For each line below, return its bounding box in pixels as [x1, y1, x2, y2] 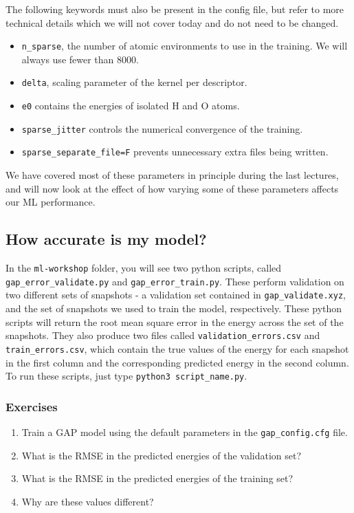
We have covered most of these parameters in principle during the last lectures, [5, 168, 339, 182]
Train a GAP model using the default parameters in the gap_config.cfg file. [21, 424, 348, 439]
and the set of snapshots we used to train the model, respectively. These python [5, 301, 342, 316]
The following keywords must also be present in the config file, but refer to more [5, 2, 344, 16]
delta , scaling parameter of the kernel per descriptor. [21, 75, 247, 89]
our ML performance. [5, 195, 96, 209]
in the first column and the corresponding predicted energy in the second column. [5, 355, 349, 369]
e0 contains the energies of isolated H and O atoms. [21, 98, 240, 113]
